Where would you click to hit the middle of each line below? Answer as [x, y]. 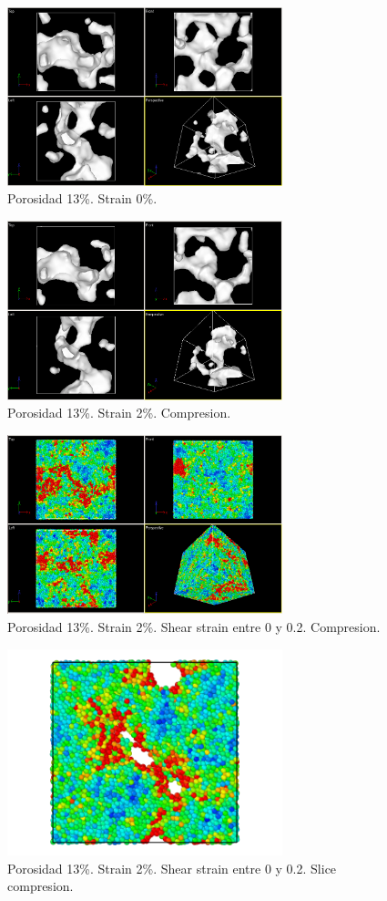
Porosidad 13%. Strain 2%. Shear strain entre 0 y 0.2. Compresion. [194, 626]
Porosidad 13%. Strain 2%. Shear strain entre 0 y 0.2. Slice [172, 868]
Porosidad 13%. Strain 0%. [82, 198]
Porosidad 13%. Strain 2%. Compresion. [119, 413]
